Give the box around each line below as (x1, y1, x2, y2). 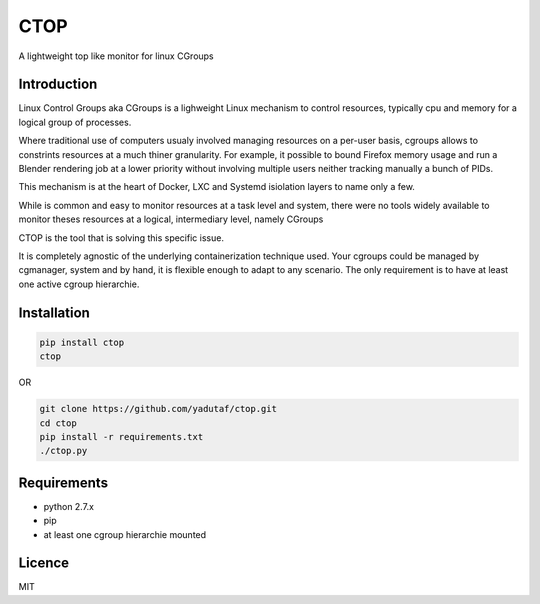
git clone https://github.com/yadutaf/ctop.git (39, 403, 277, 415)
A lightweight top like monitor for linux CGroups (18, 50, 214, 62)
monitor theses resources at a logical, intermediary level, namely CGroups (18, 213, 324, 225)
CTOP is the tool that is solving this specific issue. (18, 231, 225, 244)
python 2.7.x (43, 500, 95, 512)
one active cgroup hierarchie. (18, 278, 140, 290)
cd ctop (39, 417, 77, 429)
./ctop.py (39, 445, 88, 457)
